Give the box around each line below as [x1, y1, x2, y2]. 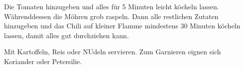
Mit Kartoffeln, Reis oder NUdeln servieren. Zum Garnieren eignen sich [4, 46, 221, 57]
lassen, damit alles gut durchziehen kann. [4, 30, 129, 40]
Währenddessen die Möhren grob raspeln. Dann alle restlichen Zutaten [4, 11, 219, 21]
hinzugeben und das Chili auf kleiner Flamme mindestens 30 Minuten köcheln [4, 21, 241, 31]
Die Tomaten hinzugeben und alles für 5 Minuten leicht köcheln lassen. [4, 1, 219, 11]
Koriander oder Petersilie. [4, 56, 82, 66]
